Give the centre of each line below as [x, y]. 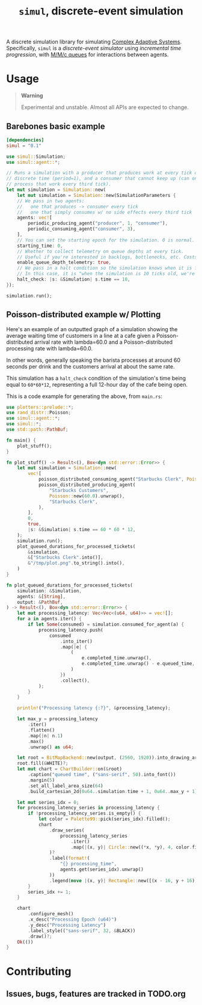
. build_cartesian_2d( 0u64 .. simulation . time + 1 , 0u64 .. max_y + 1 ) [113, 791]
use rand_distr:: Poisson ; [38, 413]
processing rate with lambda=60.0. [50, 348]
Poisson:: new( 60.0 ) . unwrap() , [87, 496]
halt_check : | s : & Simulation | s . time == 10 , [74, 279]
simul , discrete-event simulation [101, 11]
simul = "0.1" [24, 146]
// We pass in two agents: [51, 201]
